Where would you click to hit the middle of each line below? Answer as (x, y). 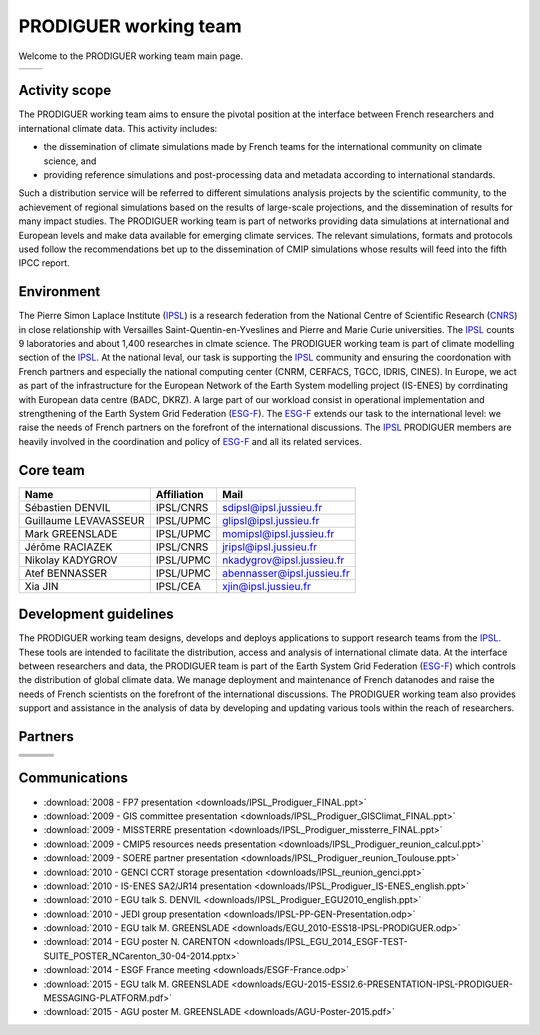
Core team (51, 470)
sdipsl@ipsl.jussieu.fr (272, 507)
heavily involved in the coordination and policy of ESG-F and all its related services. (190, 441)
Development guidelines (96, 614)
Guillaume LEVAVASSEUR (84, 520)
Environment (59, 291)
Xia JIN (41, 586)
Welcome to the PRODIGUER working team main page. (131, 56)
